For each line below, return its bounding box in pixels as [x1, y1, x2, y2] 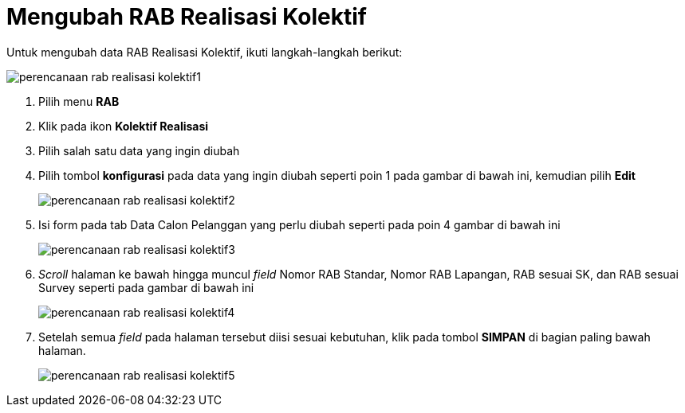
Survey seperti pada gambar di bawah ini [38, 280, 254, 294]
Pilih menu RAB [38, 94, 120, 108]
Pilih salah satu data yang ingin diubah [38, 143, 240, 158]
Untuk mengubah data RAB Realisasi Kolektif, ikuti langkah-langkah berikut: [6, 45, 403, 59]
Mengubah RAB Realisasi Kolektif [6, 3, 367, 30]
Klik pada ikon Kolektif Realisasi [38, 119, 209, 133]
